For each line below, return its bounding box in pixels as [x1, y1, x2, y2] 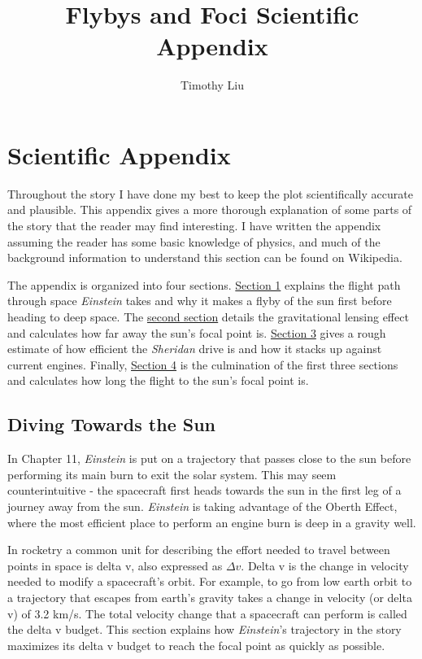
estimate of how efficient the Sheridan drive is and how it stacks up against [7, 340, 382, 357]
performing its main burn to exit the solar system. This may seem [7, 465, 337, 482]
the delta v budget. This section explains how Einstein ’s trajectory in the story [7, 621, 402, 638]
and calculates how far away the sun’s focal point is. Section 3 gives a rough [7, 324, 386, 341]
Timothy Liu [181, 76, 244, 94]
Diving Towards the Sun [7, 412, 216, 437]
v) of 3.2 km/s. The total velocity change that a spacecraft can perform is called [7, 604, 407, 622]
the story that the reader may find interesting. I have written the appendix [7, 217, 381, 234]
